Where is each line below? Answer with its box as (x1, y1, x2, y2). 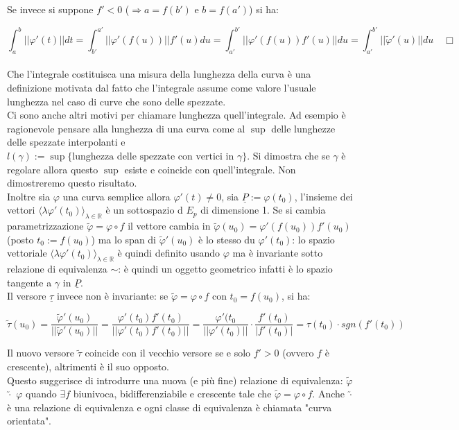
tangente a (7, 275, 52, 289)
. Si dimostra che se (247, 148, 330, 163)
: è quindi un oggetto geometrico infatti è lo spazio (118, 261, 333, 276)
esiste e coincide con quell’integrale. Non (124, 162, 296, 176)
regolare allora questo (7, 162, 98, 176)
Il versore (7, 289, 46, 303)
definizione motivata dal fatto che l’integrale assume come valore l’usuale (7, 80, 316, 95)
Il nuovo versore (7, 345, 74, 360)
